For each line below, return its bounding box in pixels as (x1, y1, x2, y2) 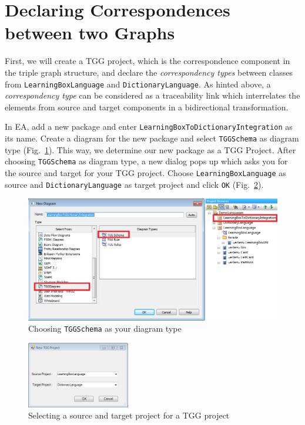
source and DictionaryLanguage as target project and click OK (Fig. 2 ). (5, 178, 264, 190)
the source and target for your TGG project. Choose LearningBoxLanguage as (5, 166, 286, 178)
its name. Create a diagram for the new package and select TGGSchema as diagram (5, 132, 299, 144)
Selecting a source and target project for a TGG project (28, 409, 230, 421)
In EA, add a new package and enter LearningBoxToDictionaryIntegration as (5, 120, 293, 133)
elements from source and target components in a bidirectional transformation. (5, 100, 289, 113)
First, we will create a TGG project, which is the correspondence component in (5, 55, 290, 67)
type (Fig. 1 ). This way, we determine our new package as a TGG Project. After (5, 143, 296, 156)
